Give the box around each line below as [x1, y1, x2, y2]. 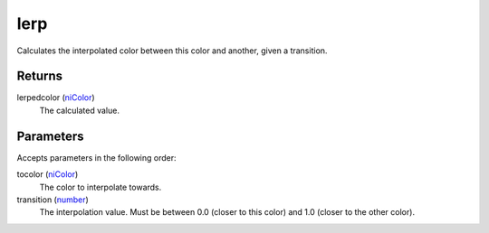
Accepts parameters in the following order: [16, 152, 177, 163]
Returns [16, 69, 63, 84]
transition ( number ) [16, 194, 90, 205]
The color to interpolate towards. [39, 182, 162, 192]
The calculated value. [39, 105, 120, 116]
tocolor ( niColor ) [16, 169, 79, 180]
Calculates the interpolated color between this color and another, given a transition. [16, 45, 328, 56]
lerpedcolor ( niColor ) [16, 92, 95, 103]
